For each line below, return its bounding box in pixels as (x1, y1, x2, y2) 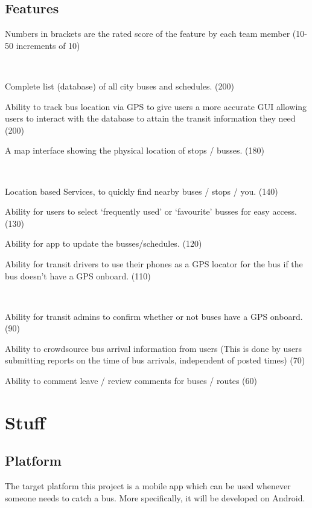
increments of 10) (16, 39, 80, 51)
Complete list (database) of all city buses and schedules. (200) (5, 79, 234, 92)
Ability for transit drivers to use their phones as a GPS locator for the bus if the (5, 257, 303, 270)
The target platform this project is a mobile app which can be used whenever (5, 480, 291, 492)
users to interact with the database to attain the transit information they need (5, 112, 296, 125)
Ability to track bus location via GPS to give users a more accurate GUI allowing (5, 100, 307, 112)
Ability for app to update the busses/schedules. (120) (5, 237, 202, 250)
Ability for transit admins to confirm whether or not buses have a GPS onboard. (5, 310, 303, 322)
